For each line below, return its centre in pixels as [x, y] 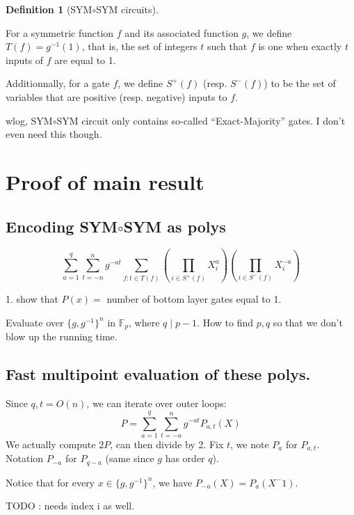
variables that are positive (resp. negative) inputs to [116, 96]
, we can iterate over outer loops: [156, 403]
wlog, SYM [29, 120]
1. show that [32, 299]
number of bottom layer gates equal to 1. [194, 299]
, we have [172, 482]
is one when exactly [300, 46]
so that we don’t [308, 322]
